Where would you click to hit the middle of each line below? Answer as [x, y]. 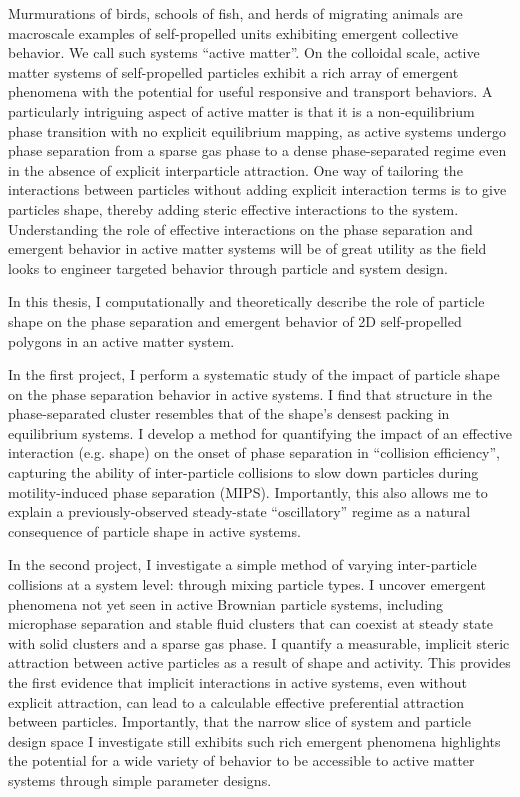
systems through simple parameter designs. [140, 779]
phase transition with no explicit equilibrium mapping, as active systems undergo [257, 130]
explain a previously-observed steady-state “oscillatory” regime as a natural [239, 511]
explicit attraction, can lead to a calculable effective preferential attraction [236, 701]
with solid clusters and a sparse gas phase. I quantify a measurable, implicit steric [259, 642]
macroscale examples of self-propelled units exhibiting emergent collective [233, 32]
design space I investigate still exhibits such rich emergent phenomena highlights [254, 740]
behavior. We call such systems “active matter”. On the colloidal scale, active [244, 52]
